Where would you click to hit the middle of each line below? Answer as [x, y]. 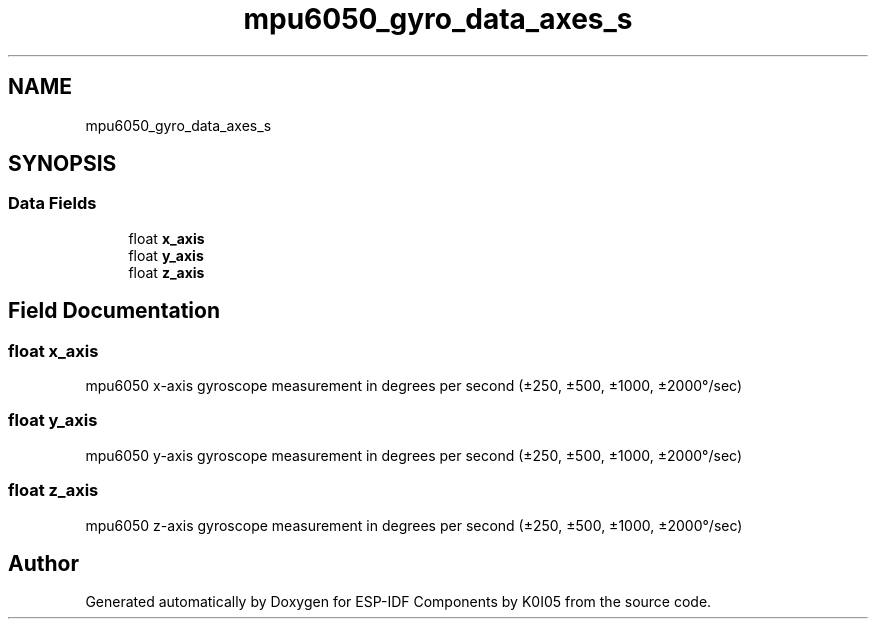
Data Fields [52, 203]
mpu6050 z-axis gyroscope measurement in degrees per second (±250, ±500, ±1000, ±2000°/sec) [414, 525]
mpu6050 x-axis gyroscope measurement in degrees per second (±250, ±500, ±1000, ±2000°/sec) [414, 386]
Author [43, 563]
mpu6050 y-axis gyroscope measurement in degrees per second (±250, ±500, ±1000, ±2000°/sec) [413, 455]
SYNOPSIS [62, 164]
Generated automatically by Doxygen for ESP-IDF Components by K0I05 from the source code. [398, 602]
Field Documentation [114, 311]
